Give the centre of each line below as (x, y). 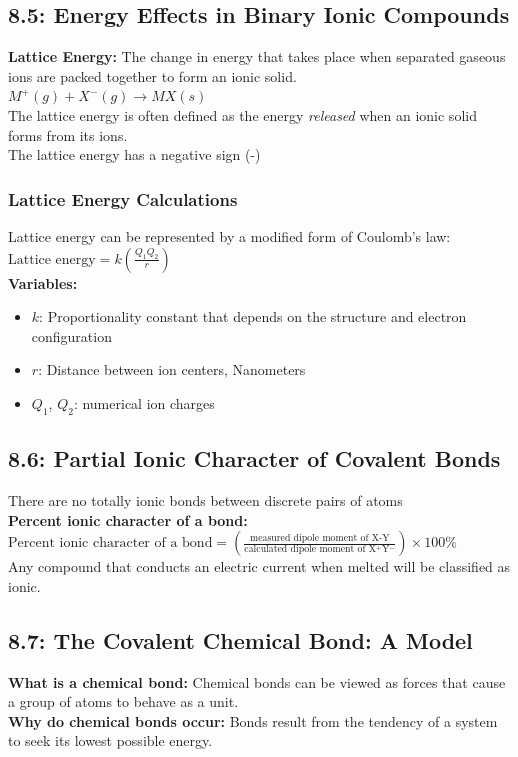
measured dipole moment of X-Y (320, 537)
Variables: (43, 282)
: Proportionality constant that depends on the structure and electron (253, 316)
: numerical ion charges (144, 402)
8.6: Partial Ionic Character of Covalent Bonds (254, 458)
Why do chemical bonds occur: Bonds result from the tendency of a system (253, 720)
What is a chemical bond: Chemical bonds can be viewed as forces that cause (257, 681)
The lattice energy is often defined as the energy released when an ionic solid (242, 114)
